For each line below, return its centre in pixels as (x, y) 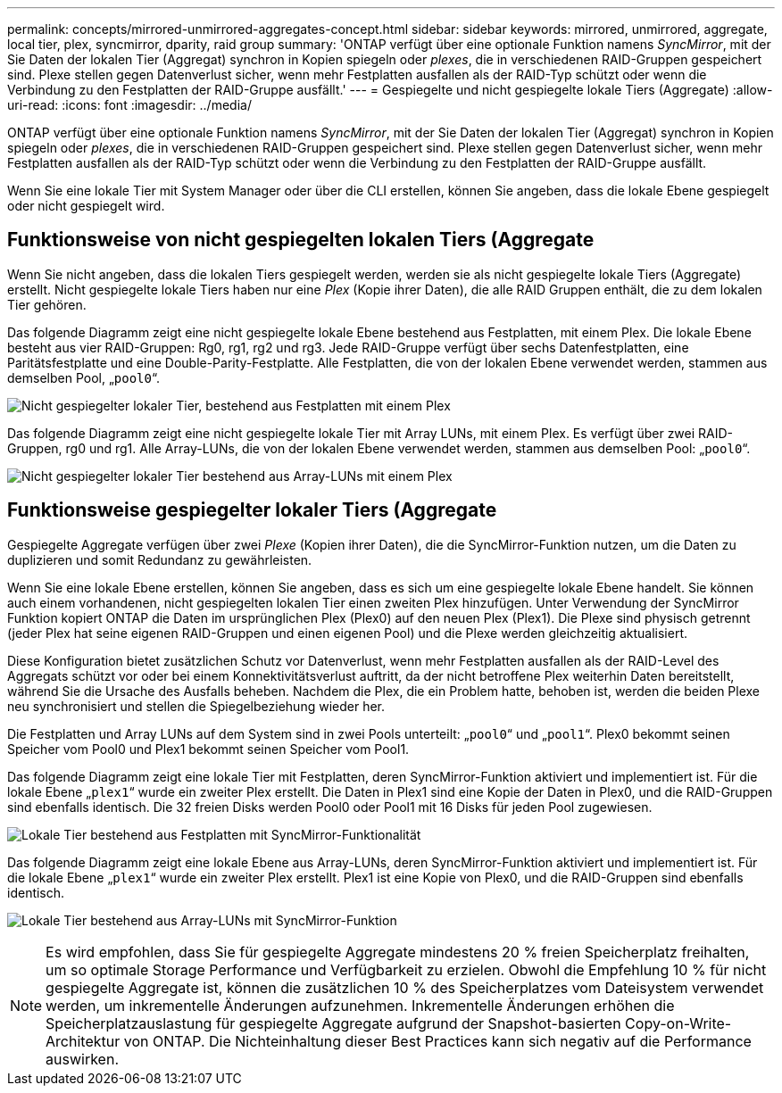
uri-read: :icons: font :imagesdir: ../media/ (129, 105)
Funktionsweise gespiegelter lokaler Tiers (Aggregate (252, 510)
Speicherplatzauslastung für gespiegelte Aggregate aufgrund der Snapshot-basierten (333, 1023)
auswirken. (83, 1059)
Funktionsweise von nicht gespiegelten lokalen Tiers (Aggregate (301, 240)
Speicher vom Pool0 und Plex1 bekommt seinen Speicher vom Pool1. (208, 749)
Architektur (83, 1041)
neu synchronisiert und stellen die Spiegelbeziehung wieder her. (196, 706)
